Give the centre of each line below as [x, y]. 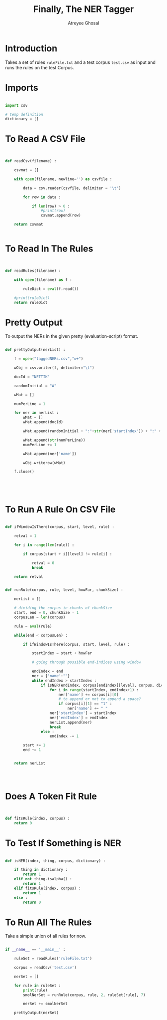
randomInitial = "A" [35, 386]
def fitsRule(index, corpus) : [38, 818]
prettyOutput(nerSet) [36, 1013]
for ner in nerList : [36, 413]
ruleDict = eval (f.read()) [51, 289]
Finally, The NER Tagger [83, 9]
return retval [29, 577]
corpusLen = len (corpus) [40, 617]
